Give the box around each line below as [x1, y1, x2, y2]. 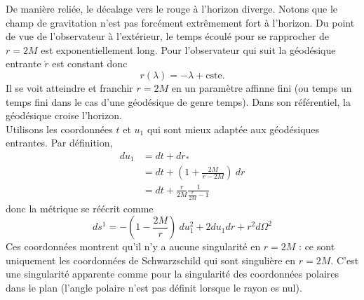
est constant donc [52, 56, 128, 71]
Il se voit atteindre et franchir [6, 80, 133, 95]
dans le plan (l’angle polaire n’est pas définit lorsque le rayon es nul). [6, 280, 302, 294]
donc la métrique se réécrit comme [6, 200, 154, 215]
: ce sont [299, 239, 335, 254]
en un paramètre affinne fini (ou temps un [171, 80, 352, 95]
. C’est [330, 252, 359, 267]
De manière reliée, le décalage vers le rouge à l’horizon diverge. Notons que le [6, 1, 338, 15]
